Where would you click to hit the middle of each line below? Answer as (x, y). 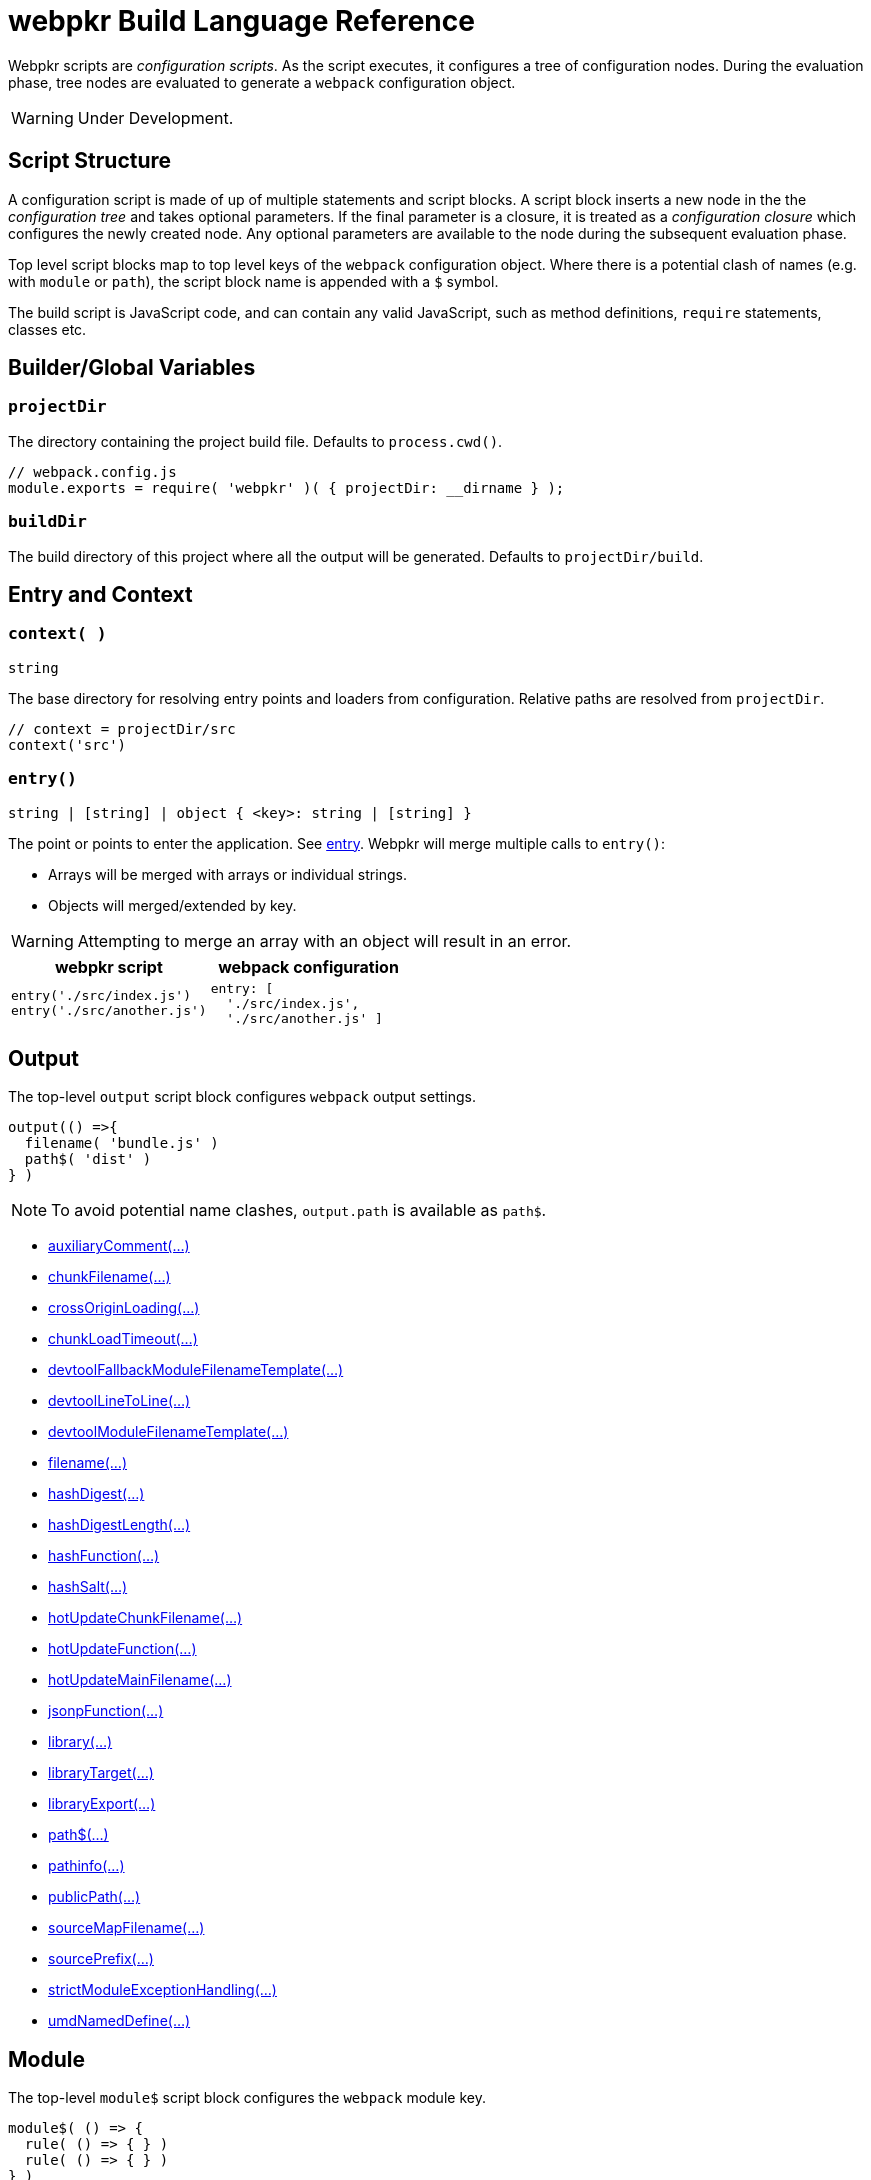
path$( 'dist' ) (88, 1159)
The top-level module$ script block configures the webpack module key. (247, 2098)
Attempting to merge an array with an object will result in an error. (324, 940)
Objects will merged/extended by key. (172, 905)
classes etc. (47, 329)
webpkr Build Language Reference (241, 21)
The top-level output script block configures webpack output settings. (242, 1097)
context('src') (67, 744)
